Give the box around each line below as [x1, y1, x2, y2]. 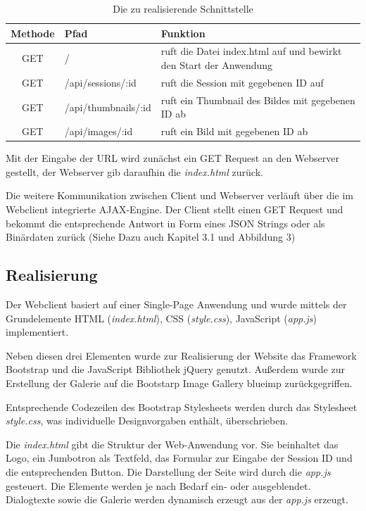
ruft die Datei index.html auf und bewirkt [160, 44, 342, 58]
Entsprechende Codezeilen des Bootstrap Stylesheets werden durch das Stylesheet [6, 399, 358, 414]
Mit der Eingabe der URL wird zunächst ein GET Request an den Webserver [6, 151, 339, 165]
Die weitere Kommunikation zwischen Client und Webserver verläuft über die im [6, 188, 354, 203]
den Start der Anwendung [160, 58, 273, 72]
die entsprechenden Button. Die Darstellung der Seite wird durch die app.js [6, 464, 331, 479]
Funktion [160, 25, 206, 40]
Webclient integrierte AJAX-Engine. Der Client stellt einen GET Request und [6, 202, 343, 217]
